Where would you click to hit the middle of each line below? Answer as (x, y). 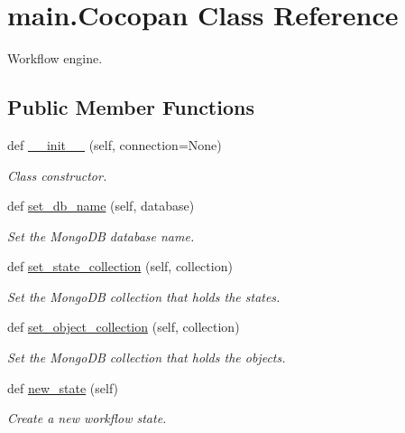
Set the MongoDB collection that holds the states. (144, 296)
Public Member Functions (131, 107)
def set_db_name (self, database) (101, 206)
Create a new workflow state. (87, 418)
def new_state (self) (63, 387)
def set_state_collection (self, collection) (120, 266)
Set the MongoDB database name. (101, 235)
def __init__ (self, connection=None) (115, 144)
